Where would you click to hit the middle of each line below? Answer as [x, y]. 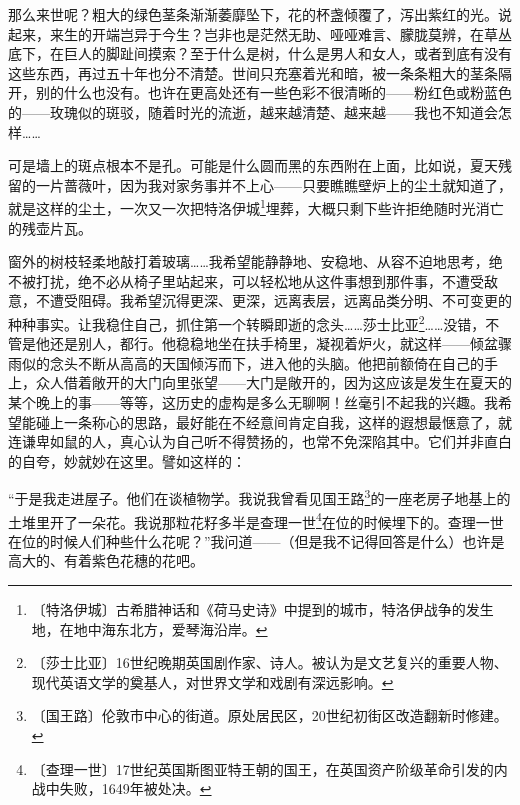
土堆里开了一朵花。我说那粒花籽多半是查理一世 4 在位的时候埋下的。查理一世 [256, 520]
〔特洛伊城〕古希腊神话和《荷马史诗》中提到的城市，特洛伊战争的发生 [262, 609]
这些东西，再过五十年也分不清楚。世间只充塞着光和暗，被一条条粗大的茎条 [253, 72]
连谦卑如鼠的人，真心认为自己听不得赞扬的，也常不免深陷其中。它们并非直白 [260, 441]
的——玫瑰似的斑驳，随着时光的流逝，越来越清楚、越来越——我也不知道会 [253, 111]
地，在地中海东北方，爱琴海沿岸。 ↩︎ [149, 628]
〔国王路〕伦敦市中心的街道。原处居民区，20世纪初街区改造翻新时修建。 [269, 715]
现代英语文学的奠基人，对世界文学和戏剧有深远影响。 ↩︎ [212, 681]
